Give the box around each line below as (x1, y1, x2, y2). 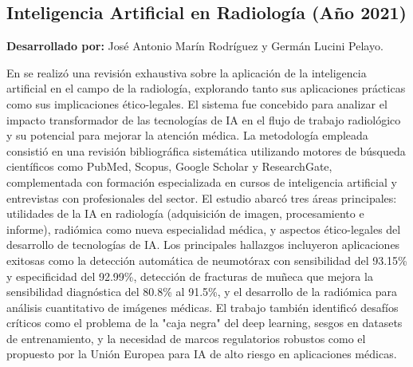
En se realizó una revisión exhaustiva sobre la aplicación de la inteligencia (6, 64, 367, 81)
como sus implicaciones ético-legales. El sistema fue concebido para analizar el (6, 95, 387, 112)
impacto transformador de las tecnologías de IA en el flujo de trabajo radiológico (6, 111, 401, 128)
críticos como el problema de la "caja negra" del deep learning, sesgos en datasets (6, 314, 403, 331)
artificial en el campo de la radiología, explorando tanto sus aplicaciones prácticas (6, 80, 406, 97)
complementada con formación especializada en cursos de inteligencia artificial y (6, 173, 397, 190)
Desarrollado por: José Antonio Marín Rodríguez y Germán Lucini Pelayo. (6, 37, 383, 54)
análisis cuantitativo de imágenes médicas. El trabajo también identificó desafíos (6, 298, 399, 315)
